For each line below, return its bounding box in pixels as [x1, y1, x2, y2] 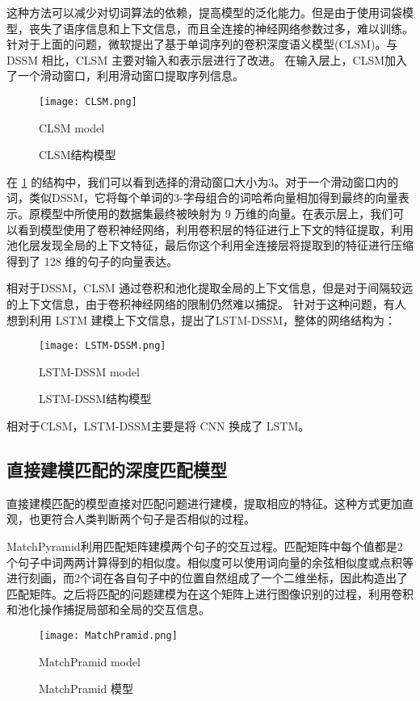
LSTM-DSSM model [39, 363, 140, 380]
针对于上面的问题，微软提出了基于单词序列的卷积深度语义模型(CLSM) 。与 [6, 36, 398, 52]
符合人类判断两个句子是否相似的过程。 [51, 510, 255, 527]
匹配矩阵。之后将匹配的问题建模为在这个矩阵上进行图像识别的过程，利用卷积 [6, 585, 414, 602]
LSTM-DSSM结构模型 [39, 390, 152, 407]
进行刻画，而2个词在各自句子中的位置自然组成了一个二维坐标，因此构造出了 [6, 569, 408, 586]
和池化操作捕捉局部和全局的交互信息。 [6, 601, 210, 618]
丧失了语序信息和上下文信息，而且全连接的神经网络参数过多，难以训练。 [28, 19, 414, 36]
